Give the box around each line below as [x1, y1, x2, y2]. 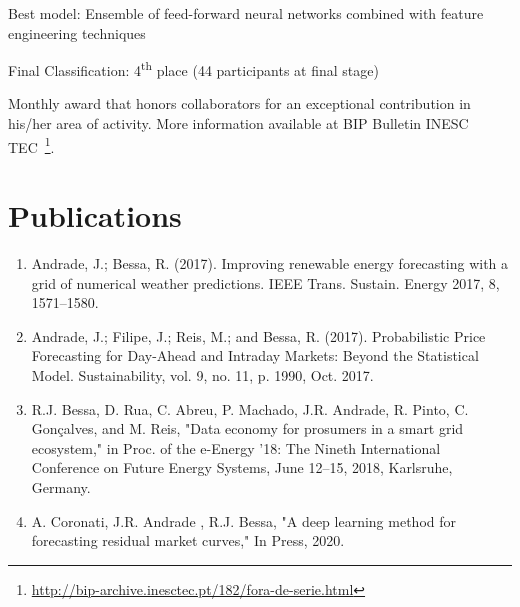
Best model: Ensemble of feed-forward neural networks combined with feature [8, 3, 484, 23]
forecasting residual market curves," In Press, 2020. [31, 530, 345, 551]
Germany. [31, 476, 91, 497]
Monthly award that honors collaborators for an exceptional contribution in [8, 93, 471, 114]
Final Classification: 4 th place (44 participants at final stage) [8, 57, 379, 80]
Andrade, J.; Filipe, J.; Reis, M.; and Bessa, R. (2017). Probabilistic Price [31, 325, 486, 346]
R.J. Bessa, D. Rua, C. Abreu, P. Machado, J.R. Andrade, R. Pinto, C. [31, 398, 469, 419]
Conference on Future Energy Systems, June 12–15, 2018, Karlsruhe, [31, 457, 453, 478]
